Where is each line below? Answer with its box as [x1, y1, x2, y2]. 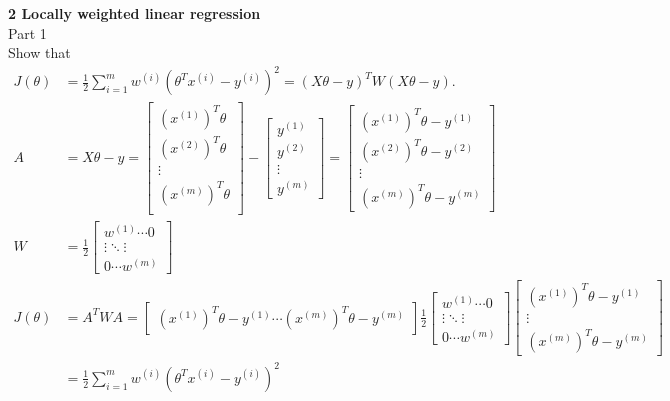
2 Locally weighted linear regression [8, 3, 261, 23]
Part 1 [8, 22, 47, 43]
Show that [8, 42, 71, 63]
